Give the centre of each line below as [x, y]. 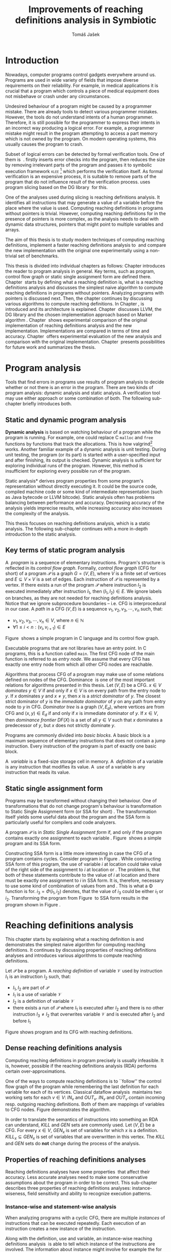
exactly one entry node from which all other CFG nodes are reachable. [79, 664]
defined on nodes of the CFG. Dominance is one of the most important [80, 680]
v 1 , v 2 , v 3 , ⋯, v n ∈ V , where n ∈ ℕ [48, 621]
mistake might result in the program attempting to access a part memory [81, 133]
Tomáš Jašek [86, 34]
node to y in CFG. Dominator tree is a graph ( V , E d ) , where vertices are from [85, 707]
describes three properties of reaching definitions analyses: [68, 1188]
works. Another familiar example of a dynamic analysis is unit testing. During [86, 449]
